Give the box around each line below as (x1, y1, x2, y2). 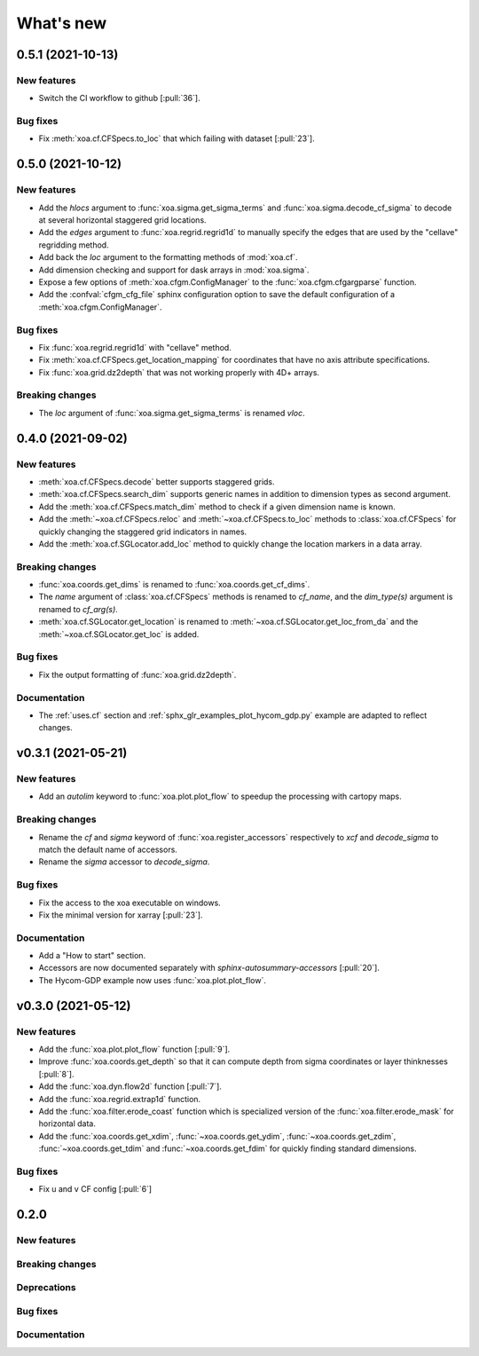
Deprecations (16, 1281, 76, 1294)
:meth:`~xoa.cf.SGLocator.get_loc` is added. (38, 628, 200, 639)
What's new (16, 13, 107, 33)
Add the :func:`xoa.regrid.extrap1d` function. (38, 1093, 201, 1104)
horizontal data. (38, 1118, 97, 1129)
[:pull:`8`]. (38, 1068, 75, 1079)
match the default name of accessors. (38, 844, 177, 855)
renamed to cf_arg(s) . (38, 603, 119, 614)
